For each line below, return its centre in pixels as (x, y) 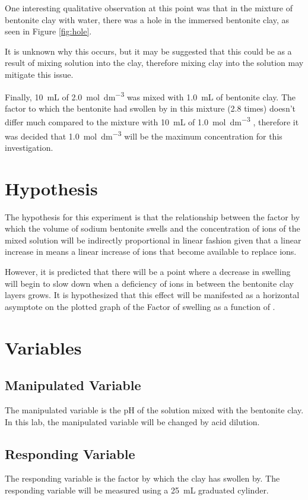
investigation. (29, 147)
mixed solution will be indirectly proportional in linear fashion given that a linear (153, 240)
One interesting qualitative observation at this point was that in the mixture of (149, 8)
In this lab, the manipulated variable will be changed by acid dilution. (132, 421)
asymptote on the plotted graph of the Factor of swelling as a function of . (140, 306)
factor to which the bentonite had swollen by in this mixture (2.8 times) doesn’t (150, 108)
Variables (43, 347)
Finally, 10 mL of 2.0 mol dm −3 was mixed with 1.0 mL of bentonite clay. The (150, 96)
